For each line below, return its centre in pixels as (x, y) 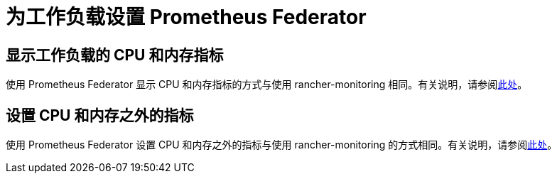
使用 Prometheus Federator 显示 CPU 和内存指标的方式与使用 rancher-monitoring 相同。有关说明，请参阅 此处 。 (267, 85)
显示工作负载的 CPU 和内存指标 (115, 55)
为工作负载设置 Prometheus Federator (186, 17)
